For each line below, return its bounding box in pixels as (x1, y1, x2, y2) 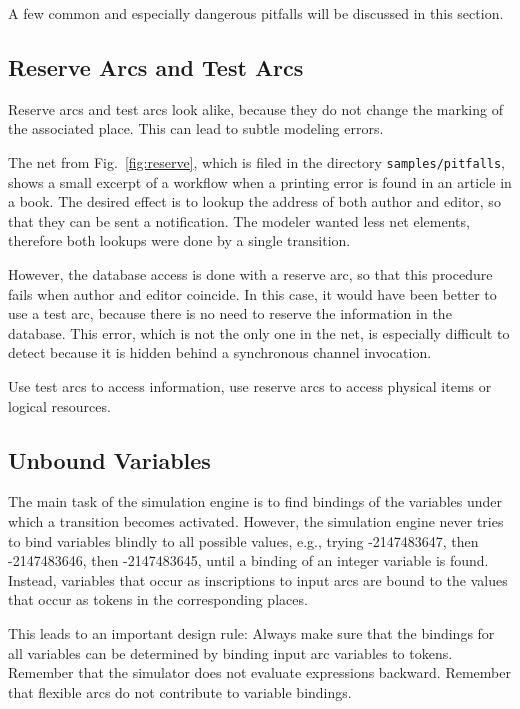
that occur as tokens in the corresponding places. (8, 589, 308, 610)
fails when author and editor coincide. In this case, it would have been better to (8, 283, 497, 304)
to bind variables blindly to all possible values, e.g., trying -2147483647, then (8, 530, 479, 551)
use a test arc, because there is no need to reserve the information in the (8, 303, 452, 324)
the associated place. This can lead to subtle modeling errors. (8, 118, 384, 139)
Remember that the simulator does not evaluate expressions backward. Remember (8, 662, 511, 683)
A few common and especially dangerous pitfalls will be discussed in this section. (8, 3, 504, 23)
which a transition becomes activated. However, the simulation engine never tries (8, 510, 504, 531)
